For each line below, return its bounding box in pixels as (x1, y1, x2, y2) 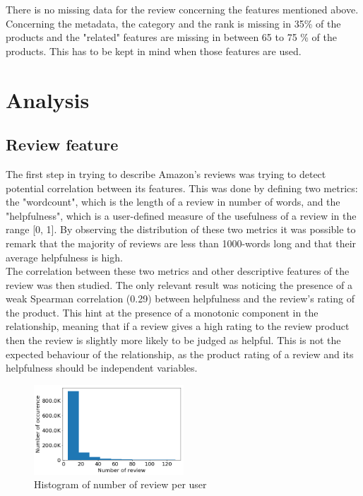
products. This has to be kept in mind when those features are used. (6, 43, 302, 58)
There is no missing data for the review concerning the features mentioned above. (6, 2, 359, 16)
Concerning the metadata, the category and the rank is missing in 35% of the (6, 16, 341, 30)
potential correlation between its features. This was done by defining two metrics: (6, 180, 358, 195)
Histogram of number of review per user (34, 477, 207, 492)
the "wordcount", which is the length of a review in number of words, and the (6, 194, 340, 209)
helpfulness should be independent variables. (6, 360, 198, 375)
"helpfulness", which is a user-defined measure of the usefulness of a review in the (6, 208, 357, 223)
